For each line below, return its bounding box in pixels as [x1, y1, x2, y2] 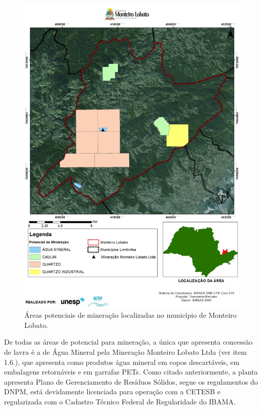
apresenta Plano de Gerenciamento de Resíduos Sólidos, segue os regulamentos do [4, 376, 258, 387]
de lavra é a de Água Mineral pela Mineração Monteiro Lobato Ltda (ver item [4, 347, 247, 357]
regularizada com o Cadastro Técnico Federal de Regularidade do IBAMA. [4, 396, 236, 407]
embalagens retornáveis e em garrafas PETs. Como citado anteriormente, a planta [4, 366, 258, 377]
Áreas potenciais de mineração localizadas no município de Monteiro [24, 310, 237, 320]
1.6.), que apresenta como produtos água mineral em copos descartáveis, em [4, 356, 240, 367]
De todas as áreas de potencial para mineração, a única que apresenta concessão [4, 337, 253, 347]
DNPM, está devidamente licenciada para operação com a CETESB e [4, 386, 220, 397]
